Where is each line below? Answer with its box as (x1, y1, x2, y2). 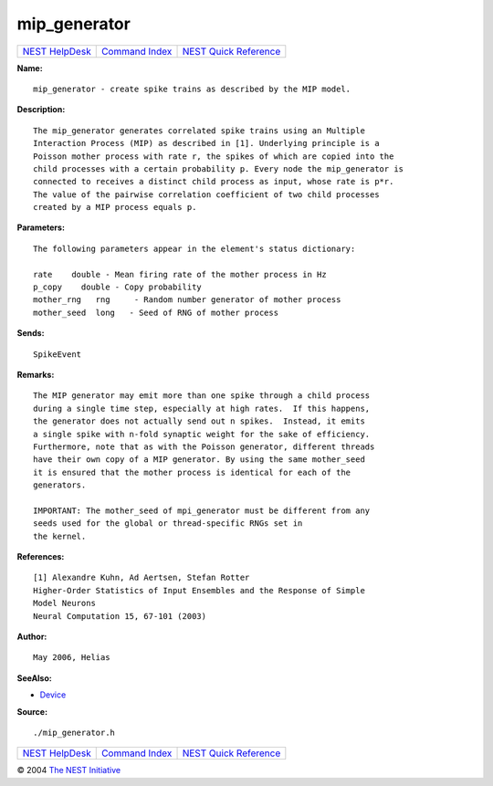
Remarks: (16, 369, 55, 380)
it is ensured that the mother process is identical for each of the (33, 466, 351, 477)
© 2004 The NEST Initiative (16, 765, 121, 776)
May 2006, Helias (33, 653, 110, 663)
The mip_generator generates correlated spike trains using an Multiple (33, 125, 365, 136)
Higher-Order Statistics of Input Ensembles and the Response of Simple (33, 585, 365, 595)
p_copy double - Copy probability (33, 282, 203, 292)
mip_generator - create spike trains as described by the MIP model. (33, 83, 351, 94)
